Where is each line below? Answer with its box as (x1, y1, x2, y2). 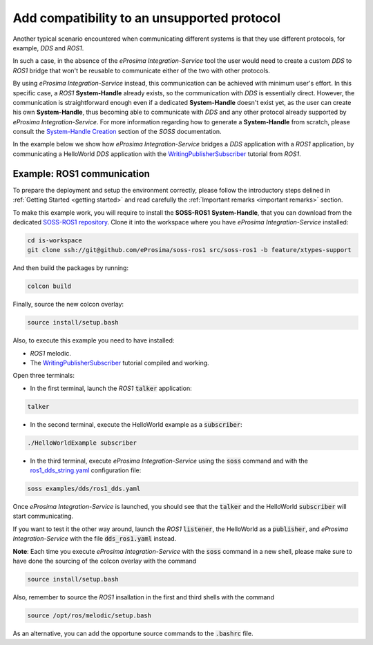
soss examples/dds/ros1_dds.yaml (27, 485, 141, 493)
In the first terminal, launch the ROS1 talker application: (30, 384, 193, 392)
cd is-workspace (27, 236, 83, 244)
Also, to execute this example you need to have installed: (12, 336, 175, 345)
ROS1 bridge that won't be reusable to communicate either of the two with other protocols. (12, 66, 271, 75)
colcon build (27, 282, 72, 290)
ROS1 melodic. (30, 349, 72, 357)
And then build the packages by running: (12, 264, 129, 272)
